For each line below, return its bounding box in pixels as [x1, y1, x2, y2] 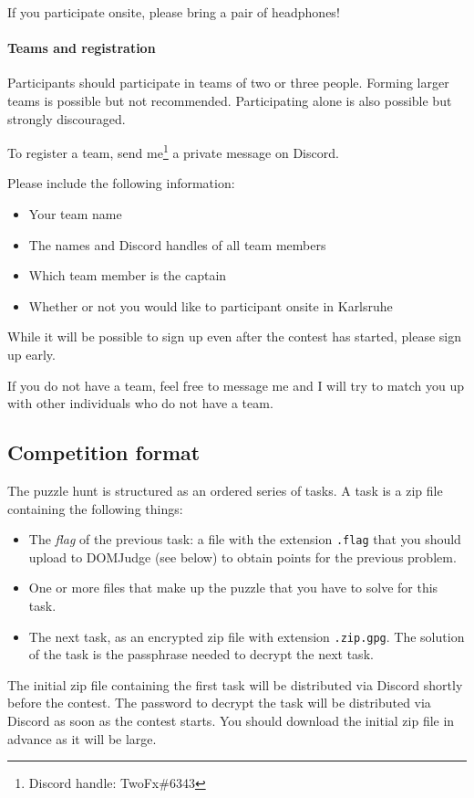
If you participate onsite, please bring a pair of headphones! [7, 3, 340, 21]
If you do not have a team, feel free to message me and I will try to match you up [7, 375, 465, 394]
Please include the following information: [7, 173, 235, 193]
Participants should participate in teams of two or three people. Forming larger [7, 73, 449, 92]
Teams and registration [7, 38, 156, 58]
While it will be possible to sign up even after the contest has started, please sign [7, 327, 462, 346]
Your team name [28, 205, 122, 224]
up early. [7, 344, 56, 363]
